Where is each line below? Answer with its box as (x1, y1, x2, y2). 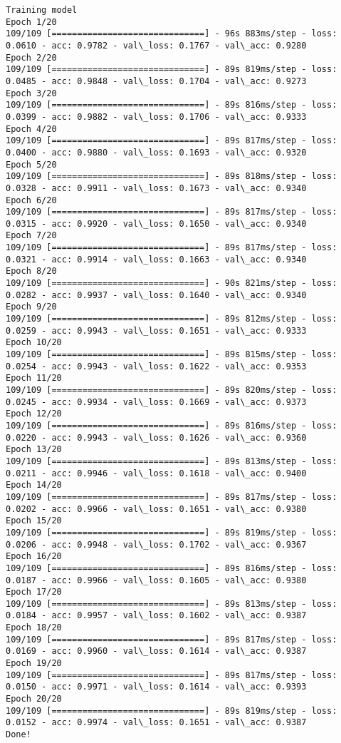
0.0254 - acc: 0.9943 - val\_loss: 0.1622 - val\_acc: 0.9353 (6, 361, 307, 371)
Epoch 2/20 (6, 52, 57, 63)
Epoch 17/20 (6, 587, 62, 598)
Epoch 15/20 (6, 516, 62, 526)
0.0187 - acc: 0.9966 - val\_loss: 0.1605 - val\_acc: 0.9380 (6, 575, 307, 585)
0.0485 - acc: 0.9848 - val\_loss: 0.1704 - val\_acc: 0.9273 (6, 76, 307, 86)
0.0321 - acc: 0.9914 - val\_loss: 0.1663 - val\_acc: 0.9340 (6, 254, 307, 265)
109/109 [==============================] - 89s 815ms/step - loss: (6, 349, 337, 360)
